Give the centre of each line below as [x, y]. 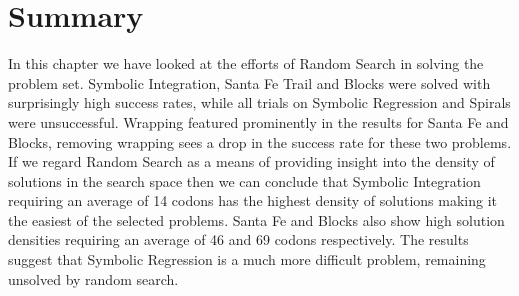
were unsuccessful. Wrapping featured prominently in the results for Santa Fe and [258, 121]
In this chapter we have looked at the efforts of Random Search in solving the [246, 63]
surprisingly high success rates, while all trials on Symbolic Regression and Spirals [259, 102]
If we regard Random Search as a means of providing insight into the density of [251, 161]
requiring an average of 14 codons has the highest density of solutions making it [253, 200]
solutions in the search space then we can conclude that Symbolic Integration [244, 180]
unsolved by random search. [93, 278]
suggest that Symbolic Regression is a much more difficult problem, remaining [247, 259]
